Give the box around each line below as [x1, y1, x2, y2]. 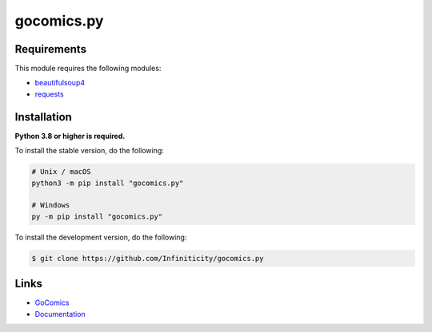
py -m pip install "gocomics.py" [31, 211, 163, 221]
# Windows [31, 200, 70, 210]
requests [34, 89, 64, 99]
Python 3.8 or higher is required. [14, 131, 126, 140]
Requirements [14, 42, 87, 56]
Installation [14, 110, 72, 124]
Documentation [34, 309, 86, 318]
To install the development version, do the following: [14, 232, 187, 242]
